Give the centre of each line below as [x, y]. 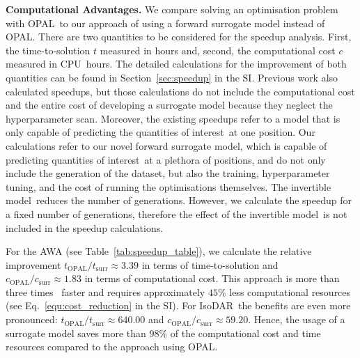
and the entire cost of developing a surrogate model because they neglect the [169, 105]
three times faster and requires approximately [105, 291]
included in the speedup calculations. [85, 227]
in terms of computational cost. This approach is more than [212, 278]
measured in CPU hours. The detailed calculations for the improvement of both [176, 64]
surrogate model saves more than [76, 333]
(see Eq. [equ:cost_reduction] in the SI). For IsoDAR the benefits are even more [178, 305]
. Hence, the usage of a [297, 319]
